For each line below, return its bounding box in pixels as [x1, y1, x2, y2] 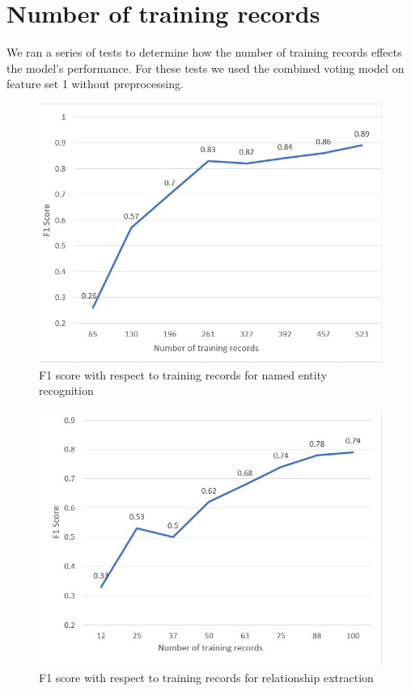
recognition [39, 382, 94, 399]
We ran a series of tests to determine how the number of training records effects [6, 44, 402, 61]
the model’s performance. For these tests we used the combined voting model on [6, 59, 405, 76]
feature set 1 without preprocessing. [6, 75, 184, 92]
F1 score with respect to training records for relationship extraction [39, 668, 374, 685]
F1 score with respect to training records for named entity [39, 366, 328, 383]
